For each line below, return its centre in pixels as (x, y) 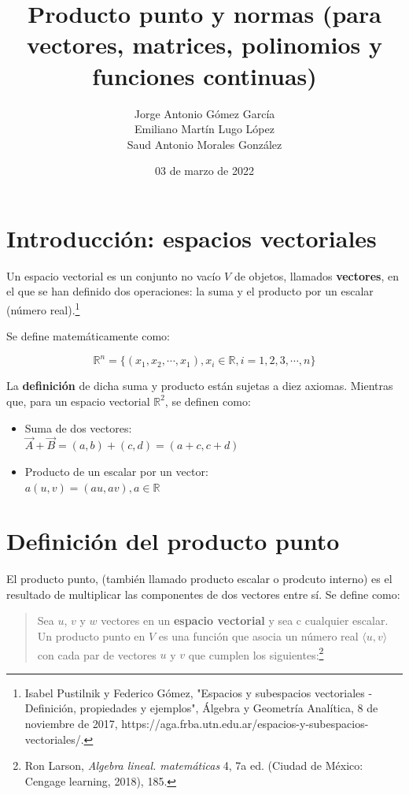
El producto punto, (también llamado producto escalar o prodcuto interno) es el (199, 579)
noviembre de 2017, (71, 724)
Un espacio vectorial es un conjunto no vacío (114, 275)
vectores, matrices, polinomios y (204, 45)
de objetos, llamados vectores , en (316, 275)
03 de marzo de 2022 (204, 171)
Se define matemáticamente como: (88, 336)
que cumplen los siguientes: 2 (256, 653)
